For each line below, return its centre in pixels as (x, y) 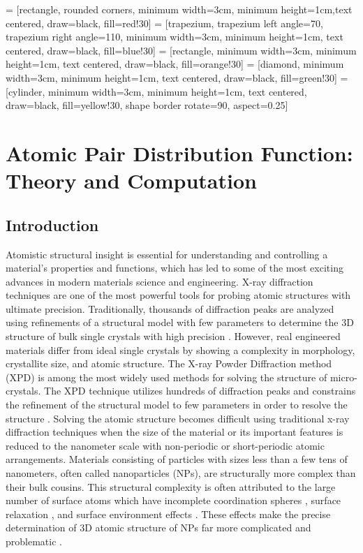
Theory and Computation (131, 180)
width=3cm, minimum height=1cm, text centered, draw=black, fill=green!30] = (177, 77)
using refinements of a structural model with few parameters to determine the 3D (180, 322)
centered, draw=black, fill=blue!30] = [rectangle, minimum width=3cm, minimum (181, 50)
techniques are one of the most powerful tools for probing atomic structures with (178, 295)
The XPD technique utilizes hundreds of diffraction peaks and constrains (200, 391)
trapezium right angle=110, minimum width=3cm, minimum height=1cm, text (175, 37)
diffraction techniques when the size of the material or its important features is (175, 432)
